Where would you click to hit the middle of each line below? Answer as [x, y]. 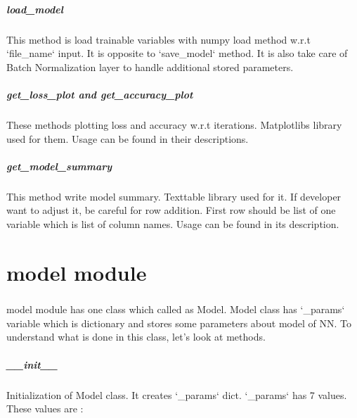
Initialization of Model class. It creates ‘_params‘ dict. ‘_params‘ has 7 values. [177, 394]
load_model [35, 9]
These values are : [45, 408]
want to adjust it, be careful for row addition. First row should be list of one [171, 210]
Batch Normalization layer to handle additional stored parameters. [150, 66]
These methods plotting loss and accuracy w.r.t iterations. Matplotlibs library [174, 124]
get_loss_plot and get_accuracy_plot [100, 94]
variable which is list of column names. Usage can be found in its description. [173, 223]
